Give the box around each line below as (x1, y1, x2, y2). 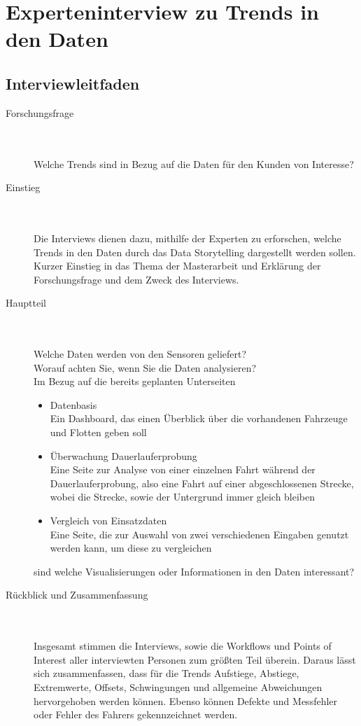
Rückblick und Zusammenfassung (6, 587, 148, 602)
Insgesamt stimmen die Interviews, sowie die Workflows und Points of (34, 638, 332, 653)
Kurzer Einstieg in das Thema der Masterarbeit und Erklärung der (34, 258, 321, 273)
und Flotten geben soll (50, 425, 147, 440)
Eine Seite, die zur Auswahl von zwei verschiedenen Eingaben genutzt (50, 526, 349, 541)
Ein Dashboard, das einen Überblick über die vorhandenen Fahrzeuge (50, 411, 348, 426)
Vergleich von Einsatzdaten (50, 513, 167, 528)
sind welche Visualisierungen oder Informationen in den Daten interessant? (34, 564, 355, 578)
